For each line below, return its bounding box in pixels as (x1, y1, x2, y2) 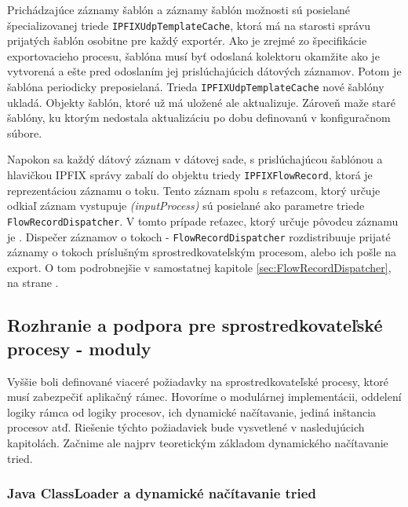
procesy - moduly (7, 336, 151, 360)
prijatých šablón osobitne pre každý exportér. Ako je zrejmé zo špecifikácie (7, 32, 367, 49)
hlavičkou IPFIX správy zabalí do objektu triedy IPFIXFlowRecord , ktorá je (7, 167, 373, 183)
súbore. (7, 124, 42, 141)
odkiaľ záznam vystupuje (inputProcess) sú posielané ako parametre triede (7, 197, 365, 214)
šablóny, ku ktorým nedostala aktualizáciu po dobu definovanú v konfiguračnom (7, 109, 391, 126)
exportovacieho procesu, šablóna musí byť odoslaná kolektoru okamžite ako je (7, 47, 380, 64)
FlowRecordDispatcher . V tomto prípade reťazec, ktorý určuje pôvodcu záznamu (7, 212, 399, 229)
